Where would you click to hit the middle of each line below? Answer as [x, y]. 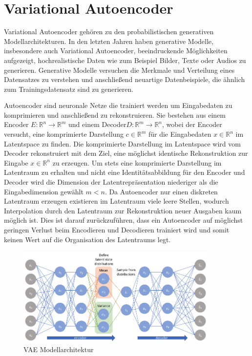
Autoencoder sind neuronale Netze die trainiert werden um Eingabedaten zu [118, 105]
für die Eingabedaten [180, 134]
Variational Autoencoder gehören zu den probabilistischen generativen [109, 31]
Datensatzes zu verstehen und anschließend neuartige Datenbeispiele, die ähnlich [125, 79]
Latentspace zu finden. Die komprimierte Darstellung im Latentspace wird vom [122, 143]
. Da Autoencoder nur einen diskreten [161, 191]
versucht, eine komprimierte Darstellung [64, 134]
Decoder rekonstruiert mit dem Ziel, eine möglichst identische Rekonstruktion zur [126, 153]
